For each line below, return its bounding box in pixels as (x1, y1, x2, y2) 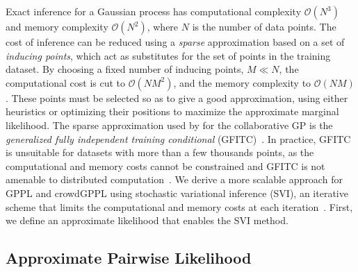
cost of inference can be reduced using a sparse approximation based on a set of (6, 35, 345, 49)
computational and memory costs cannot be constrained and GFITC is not (6, 158, 325, 173)
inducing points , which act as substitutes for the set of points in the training (6, 48, 331, 62)
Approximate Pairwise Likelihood (6, 247, 252, 269)
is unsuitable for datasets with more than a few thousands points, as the (6, 145, 314, 160)
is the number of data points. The (192, 19, 336, 33)
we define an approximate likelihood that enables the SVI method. (6, 213, 288, 228)
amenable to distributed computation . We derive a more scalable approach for (6, 172, 343, 187)
